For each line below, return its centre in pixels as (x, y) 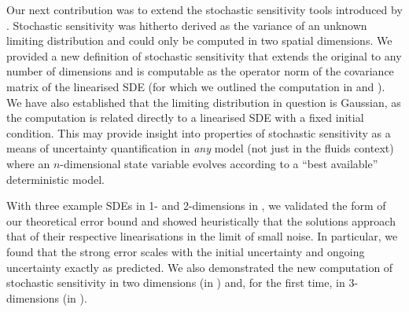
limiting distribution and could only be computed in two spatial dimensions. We (199, 40)
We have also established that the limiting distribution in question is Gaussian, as (204, 102)
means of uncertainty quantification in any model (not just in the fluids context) (200, 148)
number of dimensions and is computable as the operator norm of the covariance (200, 71)
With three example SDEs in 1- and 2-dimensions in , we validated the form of (196, 206)
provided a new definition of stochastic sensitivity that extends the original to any (204, 55)
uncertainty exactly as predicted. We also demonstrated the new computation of (200, 267)
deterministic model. (55, 179)
